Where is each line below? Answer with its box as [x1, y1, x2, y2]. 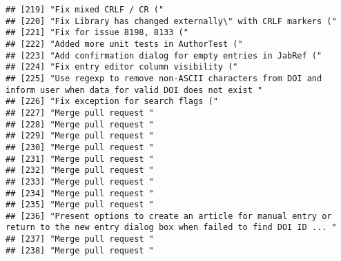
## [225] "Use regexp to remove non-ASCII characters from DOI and [6, 73, 322, 83]
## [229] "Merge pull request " [6, 131, 154, 141]
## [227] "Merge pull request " [6, 107, 154, 118]
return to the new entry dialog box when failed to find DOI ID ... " [6, 222, 337, 233]
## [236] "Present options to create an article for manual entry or [6, 211, 332, 221]
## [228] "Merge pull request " [6, 119, 154, 129]
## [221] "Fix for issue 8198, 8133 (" [6, 28, 188, 38]
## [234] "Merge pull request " [6, 188, 154, 198]
